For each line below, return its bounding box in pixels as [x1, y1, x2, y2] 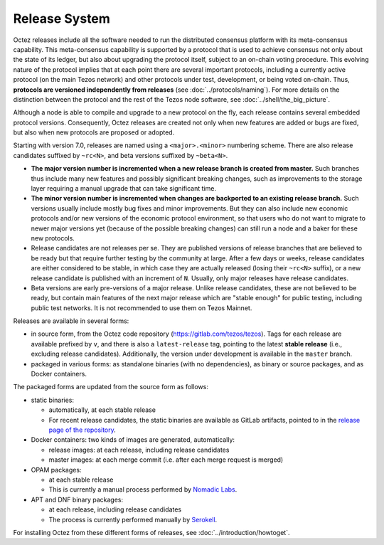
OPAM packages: [31, 465, 82, 474]
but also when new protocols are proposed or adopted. [13, 128, 175, 137]
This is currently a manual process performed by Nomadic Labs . [48, 485, 238, 494]
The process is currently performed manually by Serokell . [48, 515, 218, 524]
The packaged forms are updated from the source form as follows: [13, 383, 209, 391]
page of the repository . [48, 425, 117, 434]
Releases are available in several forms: [13, 317, 129, 325]
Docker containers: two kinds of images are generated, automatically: [31, 435, 235, 444]
